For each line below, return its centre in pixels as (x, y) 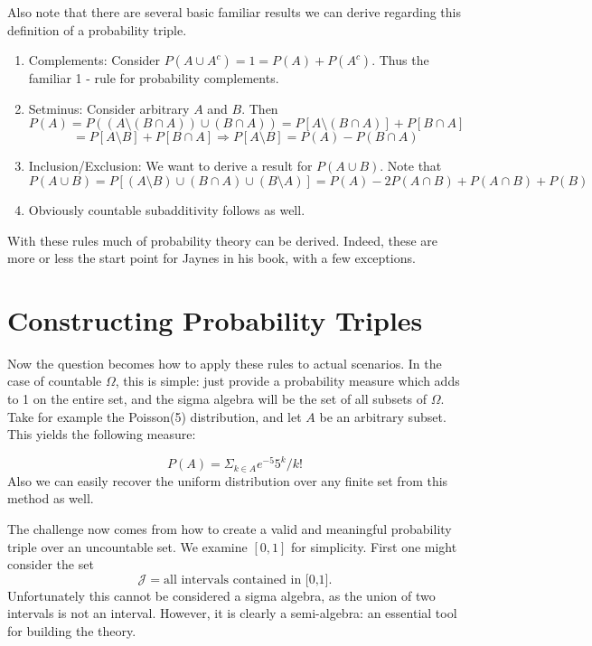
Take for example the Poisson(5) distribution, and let (155, 416)
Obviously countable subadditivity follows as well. (167, 209)
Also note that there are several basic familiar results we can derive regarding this (235, 12)
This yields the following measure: (102, 434)
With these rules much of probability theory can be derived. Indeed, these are (223, 240)
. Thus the (400, 60)
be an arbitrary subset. (383, 416)
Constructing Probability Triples (215, 319)
